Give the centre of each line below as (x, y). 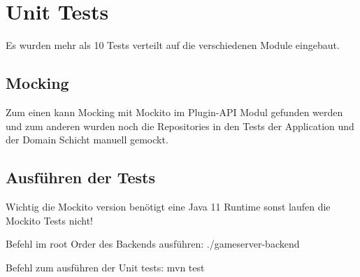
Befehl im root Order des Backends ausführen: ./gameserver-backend (153, 244)
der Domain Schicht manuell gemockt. (87, 140)
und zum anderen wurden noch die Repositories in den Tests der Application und (180, 126)
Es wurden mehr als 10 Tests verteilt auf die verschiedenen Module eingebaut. (173, 45)
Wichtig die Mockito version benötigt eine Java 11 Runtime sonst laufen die (168, 206)
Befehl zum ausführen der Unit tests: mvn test (105, 267)
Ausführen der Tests (81, 177)
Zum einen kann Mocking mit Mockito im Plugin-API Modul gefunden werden (174, 112)
